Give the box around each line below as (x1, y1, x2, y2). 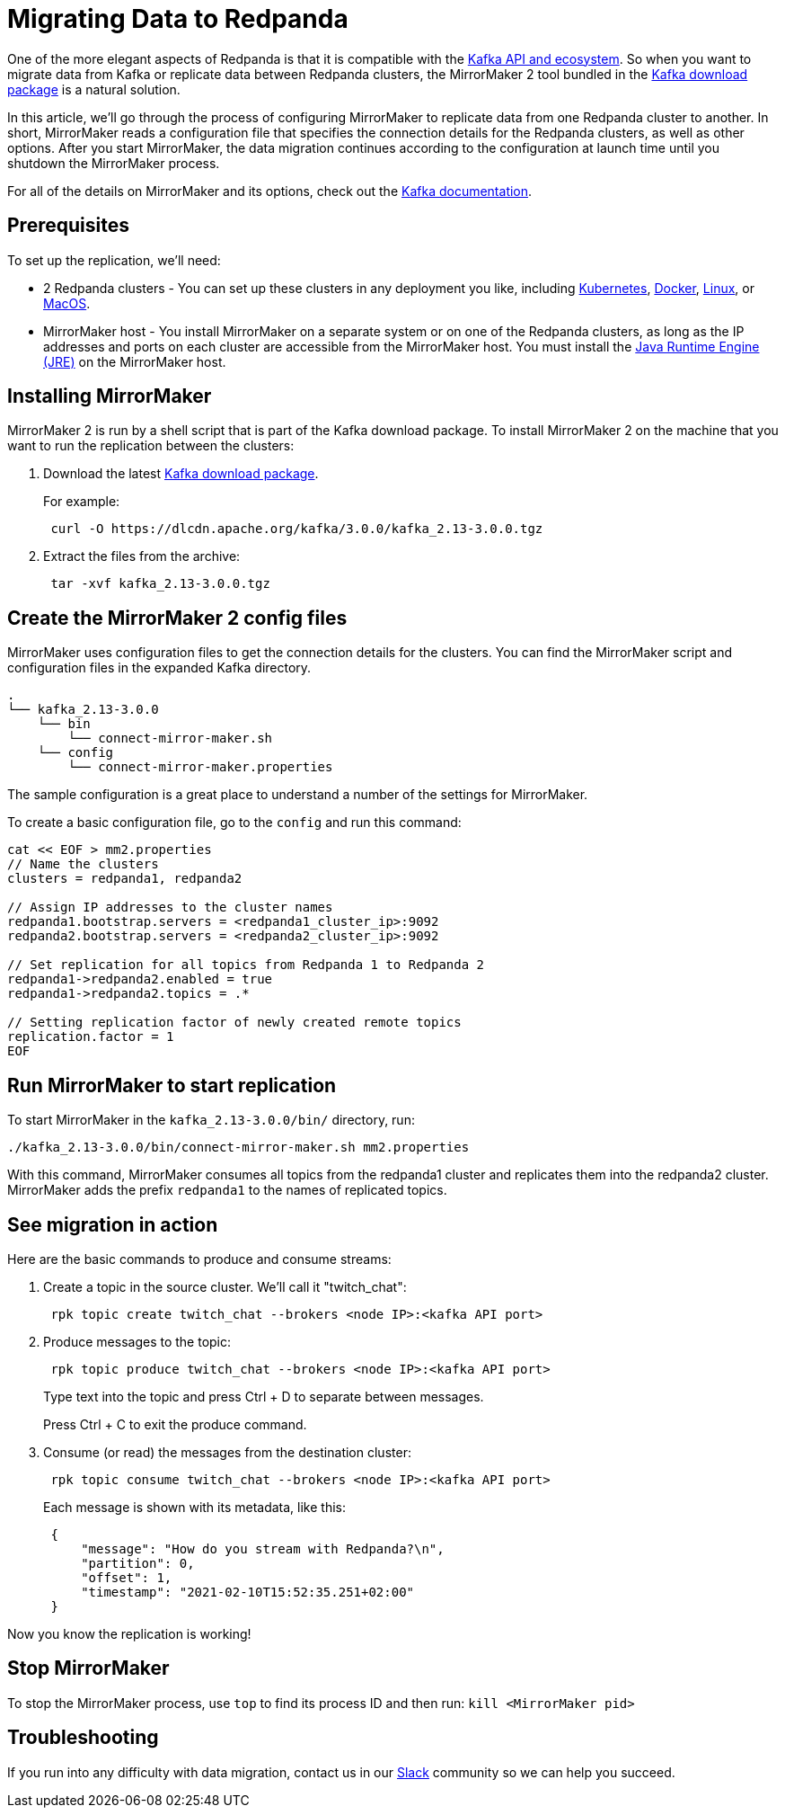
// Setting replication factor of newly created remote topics (7, 1015, 462, 1030)
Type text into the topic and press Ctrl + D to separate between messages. (43, 1388, 484, 1404)
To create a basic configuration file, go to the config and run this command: (7, 814, 462, 831)
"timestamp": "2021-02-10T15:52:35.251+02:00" (81, 1584, 415, 1599)
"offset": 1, (81, 1570, 172, 1585)
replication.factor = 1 (7, 1029, 174, 1045)
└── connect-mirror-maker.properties (67, 760, 333, 775)
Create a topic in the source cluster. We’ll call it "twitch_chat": (43, 1278, 407, 1295)
